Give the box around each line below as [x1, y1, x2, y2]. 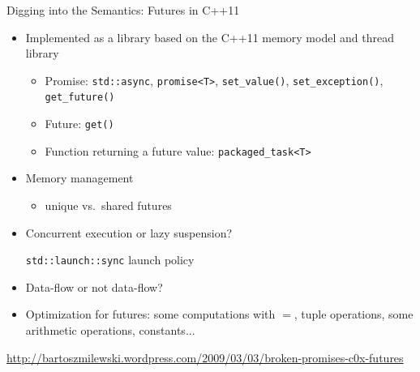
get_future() [45, 92, 115, 104]
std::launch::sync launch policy [25, 251, 195, 268]
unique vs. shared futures [45, 197, 172, 213]
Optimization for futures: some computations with [25, 306, 276, 323]
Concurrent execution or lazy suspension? [25, 224, 233, 241]
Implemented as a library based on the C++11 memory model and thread [25, 28, 394, 45]
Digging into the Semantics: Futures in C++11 [6, 2, 240, 18]
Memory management [25, 169, 134, 186]
